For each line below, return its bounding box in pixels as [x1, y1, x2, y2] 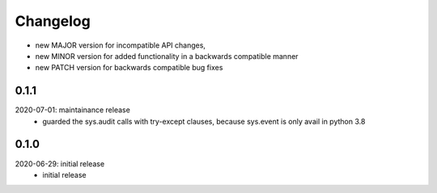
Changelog [15, 12, 91, 30]
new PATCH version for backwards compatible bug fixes [35, 63, 223, 73]
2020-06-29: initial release [15, 158, 105, 169]
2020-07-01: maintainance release [15, 105, 131, 115]
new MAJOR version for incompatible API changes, [35, 40, 206, 50]
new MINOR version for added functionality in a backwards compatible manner [35, 51, 299, 61]
